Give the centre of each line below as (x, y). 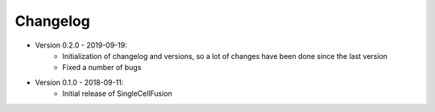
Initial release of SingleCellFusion (117, 93)
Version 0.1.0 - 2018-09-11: (79, 82)
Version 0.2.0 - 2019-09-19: (81, 45)
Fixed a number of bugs (102, 68)
